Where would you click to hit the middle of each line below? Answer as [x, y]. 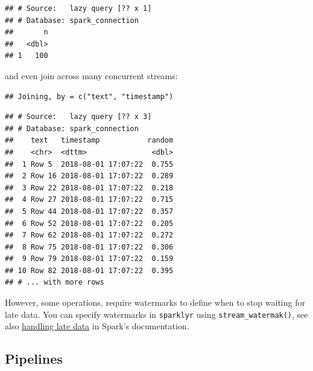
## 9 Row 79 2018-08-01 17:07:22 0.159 [89, 259]
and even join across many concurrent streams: [91, 75]
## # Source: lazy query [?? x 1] [78, 8]
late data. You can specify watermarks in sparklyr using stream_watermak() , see [156, 314]
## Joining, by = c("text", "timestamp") [89, 96]
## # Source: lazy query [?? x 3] [78, 117]
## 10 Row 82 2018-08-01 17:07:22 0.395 [89, 270]
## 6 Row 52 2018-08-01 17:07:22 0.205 [89, 223]
